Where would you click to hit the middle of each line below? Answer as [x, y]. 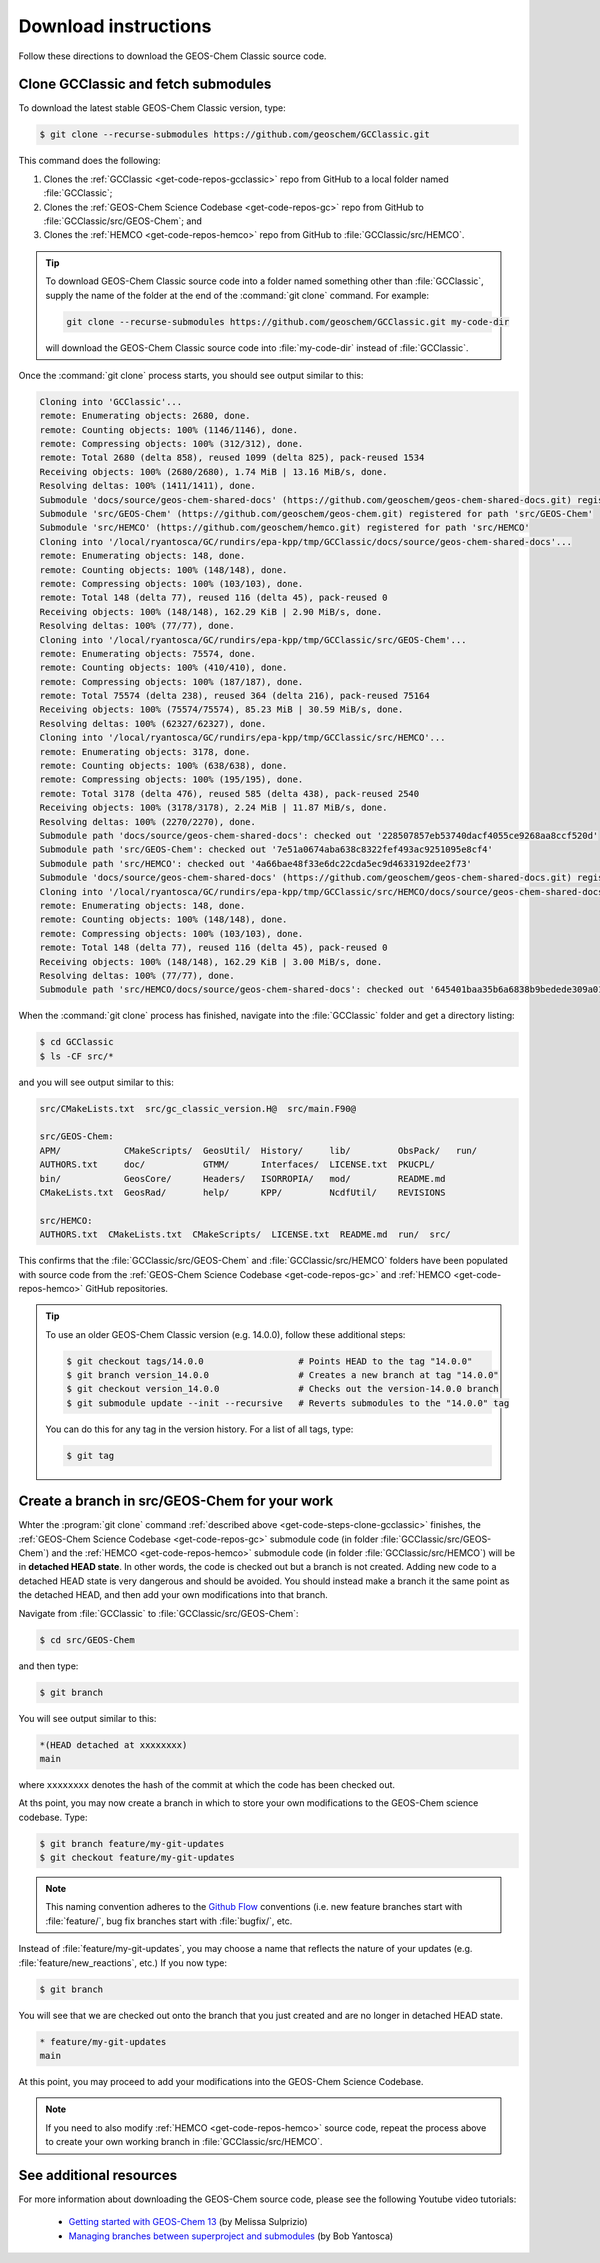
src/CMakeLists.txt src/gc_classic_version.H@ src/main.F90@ [198, 1108]
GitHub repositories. [127, 1288]
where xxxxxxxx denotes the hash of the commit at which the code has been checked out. [206, 1784]
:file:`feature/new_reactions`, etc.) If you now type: [123, 1962]
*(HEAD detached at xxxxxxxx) [113, 1744]
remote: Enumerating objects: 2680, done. [145, 416]
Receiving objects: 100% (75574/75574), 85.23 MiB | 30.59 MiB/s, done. [221, 709]
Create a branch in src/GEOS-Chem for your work [176, 1501]
